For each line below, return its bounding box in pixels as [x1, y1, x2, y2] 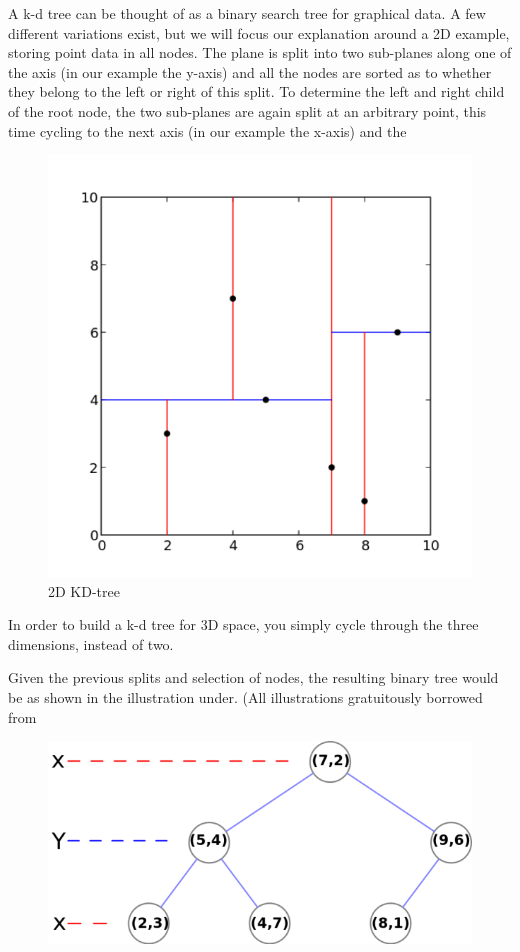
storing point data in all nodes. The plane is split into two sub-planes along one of [8, 42, 512, 63]
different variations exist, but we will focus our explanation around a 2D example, [8, 22, 510, 43]
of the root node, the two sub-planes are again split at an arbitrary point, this [8, 100, 487, 121]
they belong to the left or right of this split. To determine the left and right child [8, 81, 505, 102]
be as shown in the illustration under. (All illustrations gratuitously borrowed [8, 687, 483, 707]
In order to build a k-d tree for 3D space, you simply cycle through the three [8, 614, 479, 635]
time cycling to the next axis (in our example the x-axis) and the [8, 120, 407, 141]
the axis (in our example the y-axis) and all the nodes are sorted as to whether [8, 61, 492, 82]
